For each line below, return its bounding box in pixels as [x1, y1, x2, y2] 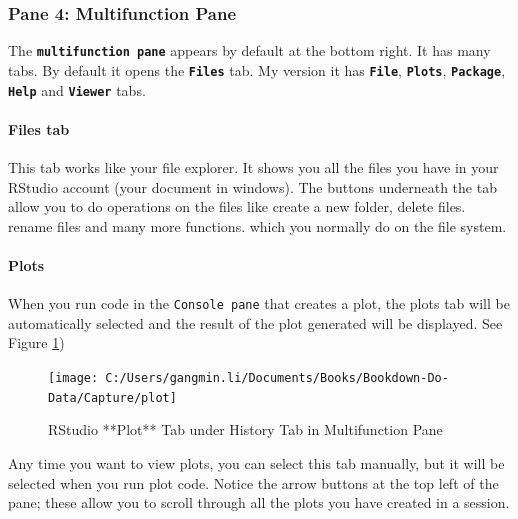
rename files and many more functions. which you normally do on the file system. [8, 215, 507, 236]
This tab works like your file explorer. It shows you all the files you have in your [8, 156, 499, 177]
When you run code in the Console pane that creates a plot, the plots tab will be [8, 293, 510, 314]
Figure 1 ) [8, 332, 65, 353]
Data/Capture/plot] [48, 390, 177, 405]
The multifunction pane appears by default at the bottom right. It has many [8, 40, 491, 61]
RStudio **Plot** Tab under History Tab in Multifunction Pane [48, 419, 443, 440]
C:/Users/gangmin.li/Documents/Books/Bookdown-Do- [105, 371, 449, 385]
